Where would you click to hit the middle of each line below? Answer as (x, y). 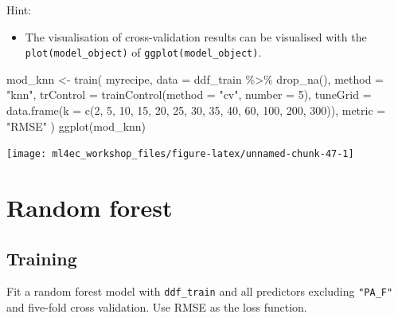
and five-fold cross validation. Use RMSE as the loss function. (157, 307)
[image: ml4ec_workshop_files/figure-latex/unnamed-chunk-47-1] (180, 154)
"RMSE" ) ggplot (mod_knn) (76, 126)
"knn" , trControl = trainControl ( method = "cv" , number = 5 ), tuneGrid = (189, 94)
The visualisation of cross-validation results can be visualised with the (196, 36)
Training (42, 258)
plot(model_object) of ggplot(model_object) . (143, 52)
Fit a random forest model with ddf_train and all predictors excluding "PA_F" (200, 291)
